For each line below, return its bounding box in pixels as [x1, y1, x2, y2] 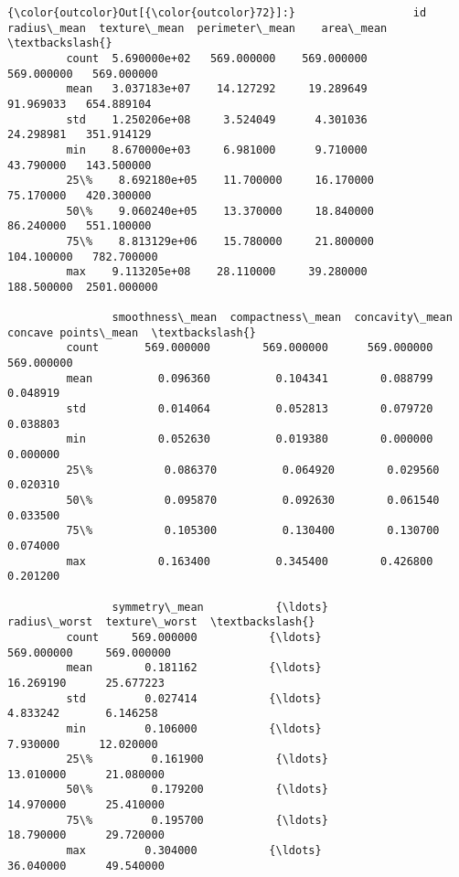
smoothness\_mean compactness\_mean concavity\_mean [112, 311, 453, 325]
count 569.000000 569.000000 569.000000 [66, 341, 433, 355]
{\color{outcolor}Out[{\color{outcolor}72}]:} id [7, 6, 427, 19]
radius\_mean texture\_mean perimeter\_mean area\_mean [7, 21, 388, 35]
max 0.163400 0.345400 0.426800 [66, 554, 433, 568]
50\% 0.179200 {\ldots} [66, 783, 328, 797]
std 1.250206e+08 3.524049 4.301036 [66, 112, 368, 126]
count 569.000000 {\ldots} [66, 630, 322, 644]
